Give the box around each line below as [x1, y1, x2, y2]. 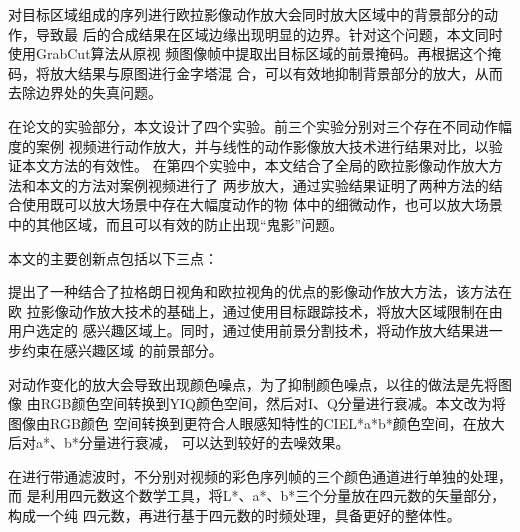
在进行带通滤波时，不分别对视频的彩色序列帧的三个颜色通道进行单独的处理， [8, 465, 512, 486]
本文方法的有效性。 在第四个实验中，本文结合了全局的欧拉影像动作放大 [21, 155, 489, 176]
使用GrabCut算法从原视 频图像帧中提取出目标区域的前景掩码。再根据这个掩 [8, 43, 502, 64]
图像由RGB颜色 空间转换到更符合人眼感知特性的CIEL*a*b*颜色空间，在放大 [8, 412, 505, 433]
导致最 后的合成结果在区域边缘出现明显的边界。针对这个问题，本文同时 [35, 23, 503, 44]
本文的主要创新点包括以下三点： [8, 247, 218, 268]
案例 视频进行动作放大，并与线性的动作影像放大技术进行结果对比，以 [35, 135, 489, 156]
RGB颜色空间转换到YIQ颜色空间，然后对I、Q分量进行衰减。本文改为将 [40, 393, 506, 414]
